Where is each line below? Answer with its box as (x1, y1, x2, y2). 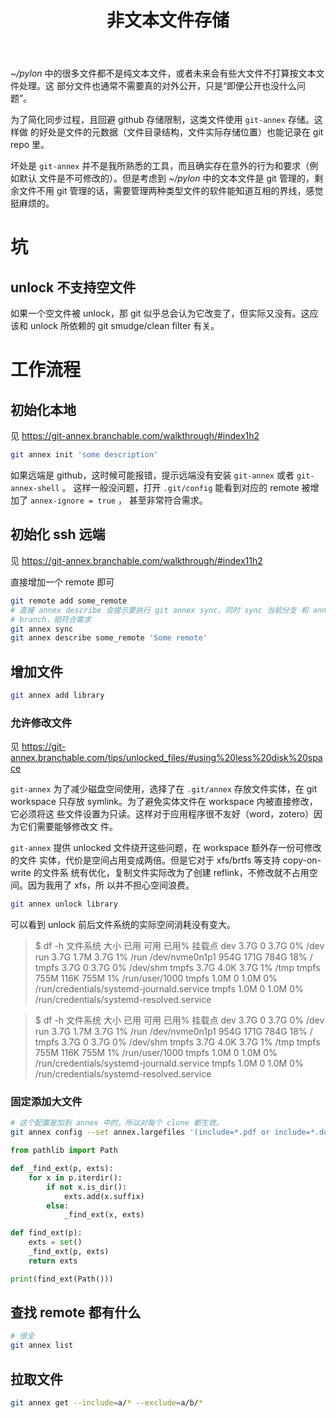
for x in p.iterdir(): (28, 1172, 123, 1183)
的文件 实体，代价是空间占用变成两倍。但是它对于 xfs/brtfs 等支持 (10, 854, 281, 866)
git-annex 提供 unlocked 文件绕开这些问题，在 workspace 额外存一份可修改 (10, 842, 322, 854)
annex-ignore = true (29, 496, 116, 506)
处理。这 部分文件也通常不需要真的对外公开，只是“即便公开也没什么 (18, 80, 298, 92)
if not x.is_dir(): (46, 1182, 128, 1192)
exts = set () (28, 1237, 83, 1248)
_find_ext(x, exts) (63, 1210, 145, 1220)
